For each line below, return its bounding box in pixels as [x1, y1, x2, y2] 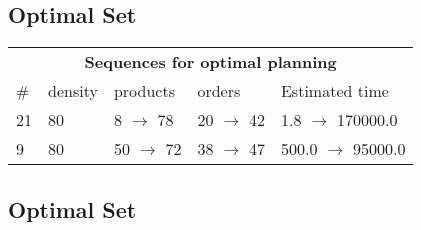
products [113, 79, 175, 103]
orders [197, 79, 241, 103]
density [48, 79, 98, 103]
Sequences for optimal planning [84, 50, 337, 74]
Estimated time [280, 79, 389, 103]
